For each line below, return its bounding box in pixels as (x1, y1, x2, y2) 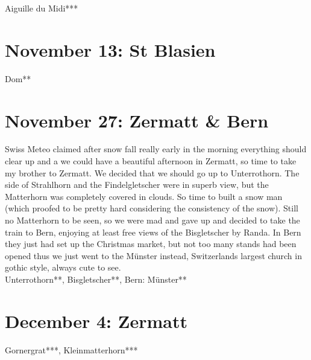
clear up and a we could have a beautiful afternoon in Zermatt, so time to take (5, 155, 297, 167)
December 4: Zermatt (5, 308, 187, 333)
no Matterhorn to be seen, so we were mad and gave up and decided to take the (5, 214, 300, 226)
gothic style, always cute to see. (5, 261, 121, 274)
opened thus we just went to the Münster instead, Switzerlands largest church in (5, 249, 302, 262)
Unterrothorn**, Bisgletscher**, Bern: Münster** (5, 272, 187, 285)
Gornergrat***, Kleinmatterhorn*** (5, 343, 138, 356)
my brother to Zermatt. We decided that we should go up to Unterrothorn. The (5, 166, 300, 179)
